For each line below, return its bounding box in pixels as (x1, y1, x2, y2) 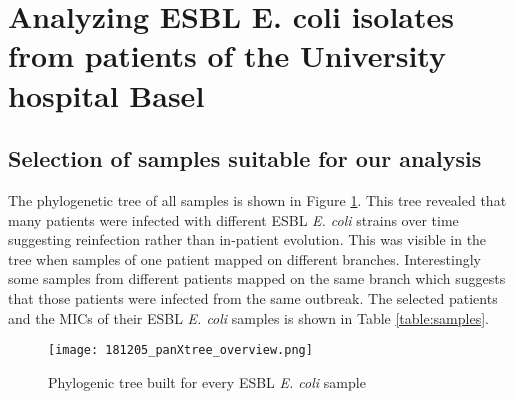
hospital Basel (8, 74, 205, 115)
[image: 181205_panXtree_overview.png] (48, 343, 313, 358)
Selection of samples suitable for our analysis (8, 143, 482, 174)
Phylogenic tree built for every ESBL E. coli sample (48, 371, 366, 392)
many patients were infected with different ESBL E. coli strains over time (8, 209, 459, 230)
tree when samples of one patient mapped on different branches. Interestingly (8, 248, 481, 269)
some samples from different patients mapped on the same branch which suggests (8, 268, 506, 289)
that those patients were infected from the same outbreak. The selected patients (8, 287, 498, 308)
